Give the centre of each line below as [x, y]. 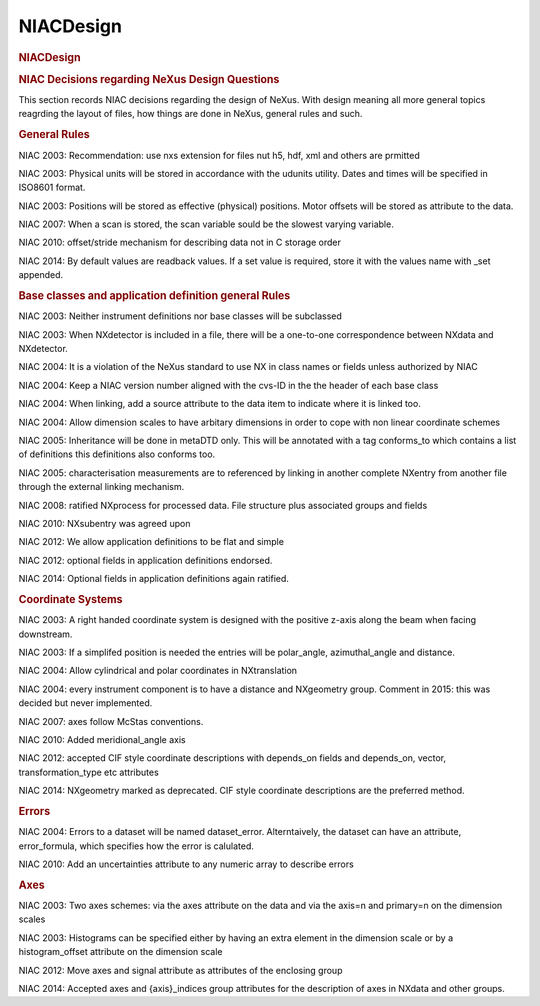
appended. [41, 275]
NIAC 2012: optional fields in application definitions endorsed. [145, 560]
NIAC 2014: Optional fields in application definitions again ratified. [154, 579]
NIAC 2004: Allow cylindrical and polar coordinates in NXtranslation [158, 671]
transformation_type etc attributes [88, 772]
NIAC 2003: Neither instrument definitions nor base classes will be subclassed [180, 316]
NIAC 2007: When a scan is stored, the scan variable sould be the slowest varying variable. [206, 224]
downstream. [45, 634]
